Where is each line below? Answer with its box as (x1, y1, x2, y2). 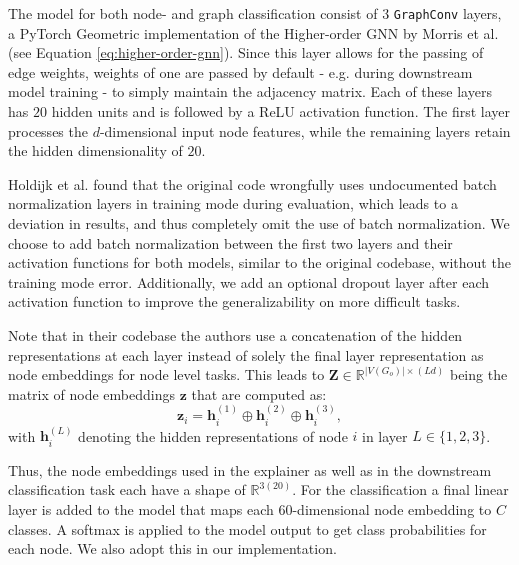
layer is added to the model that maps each (8, 499, 274, 519)
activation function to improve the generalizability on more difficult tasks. (8, 291, 461, 312)
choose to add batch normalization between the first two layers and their (8, 232, 453, 253)
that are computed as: (191, 383, 327, 404)
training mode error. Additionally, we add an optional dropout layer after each (8, 271, 490, 292)
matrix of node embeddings (8, 383, 175, 404)
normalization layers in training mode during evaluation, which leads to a (8, 193, 458, 214)
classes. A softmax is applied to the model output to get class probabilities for (8, 518, 487, 539)
